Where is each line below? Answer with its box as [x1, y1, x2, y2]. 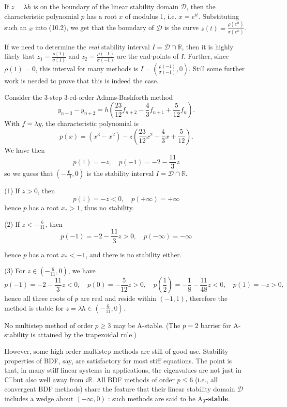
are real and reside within [80, 293, 156, 303]
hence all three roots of [4, 293, 73, 303]
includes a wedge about [4, 393, 74, 403]
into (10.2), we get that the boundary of [35, 22, 154, 32]
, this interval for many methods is [35, 63, 138, 74]
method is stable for [4, 302, 64, 313]
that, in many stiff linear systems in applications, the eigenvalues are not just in [4, 365, 242, 375]
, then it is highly [181, 41, 234, 51]
